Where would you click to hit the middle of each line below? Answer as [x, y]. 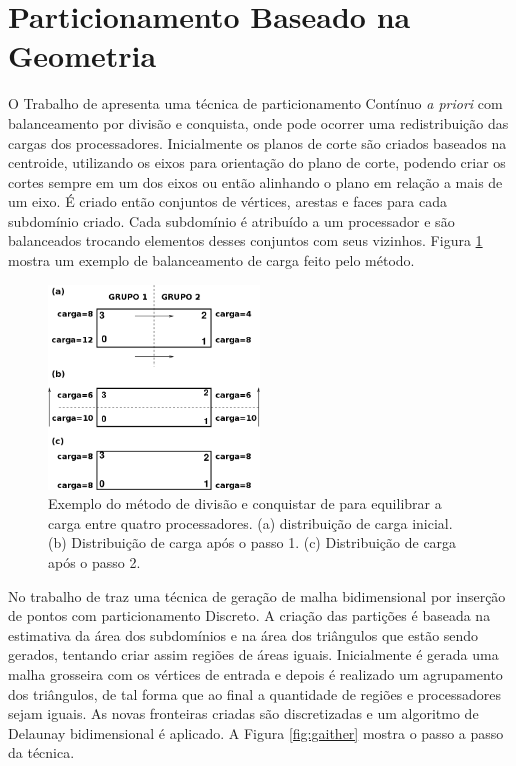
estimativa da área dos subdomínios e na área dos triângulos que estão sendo [243, 634]
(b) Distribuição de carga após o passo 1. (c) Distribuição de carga [252, 542]
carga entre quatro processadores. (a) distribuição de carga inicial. [250, 522]
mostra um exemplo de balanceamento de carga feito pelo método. [211, 260]
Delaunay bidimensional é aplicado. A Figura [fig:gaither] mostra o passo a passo [256, 732]
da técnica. [41, 752]
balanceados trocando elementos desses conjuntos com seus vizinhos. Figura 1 [245, 240]
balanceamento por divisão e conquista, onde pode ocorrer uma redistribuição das [258, 122]
